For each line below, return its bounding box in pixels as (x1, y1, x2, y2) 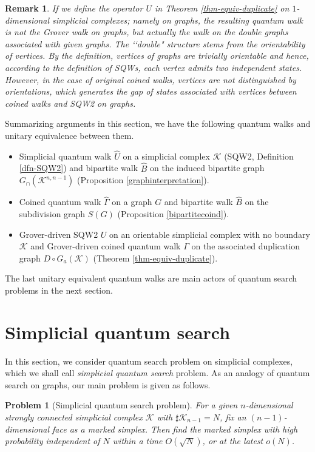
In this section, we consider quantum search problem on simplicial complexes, (5, 354, 293, 367)
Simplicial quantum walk (19, 149, 112, 162)
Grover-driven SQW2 (19, 228, 98, 240)
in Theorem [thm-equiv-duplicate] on (154, 2, 290, 14)
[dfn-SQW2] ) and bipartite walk (19, 161, 138, 174)
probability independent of (5, 434, 100, 447)
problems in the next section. (5, 283, 113, 296)
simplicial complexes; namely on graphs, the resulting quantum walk (52, 13, 303, 26)
